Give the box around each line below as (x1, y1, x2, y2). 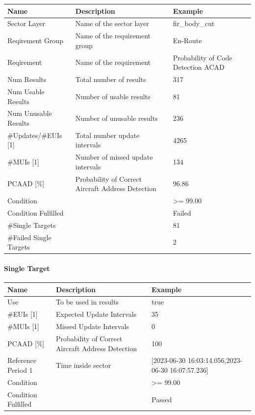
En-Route (173, 35, 202, 45)
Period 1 (7, 365, 33, 375)
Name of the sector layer (75, 18, 149, 28)
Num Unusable (7, 108, 52, 118)
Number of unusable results (75, 113, 158, 123)
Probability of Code (173, 52, 232, 62)
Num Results (7, 74, 47, 84)
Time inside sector (56, 360, 111, 370)
